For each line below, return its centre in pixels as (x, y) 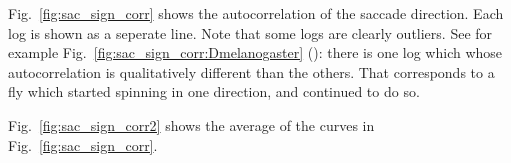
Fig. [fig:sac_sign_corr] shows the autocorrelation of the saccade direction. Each (256, 13)
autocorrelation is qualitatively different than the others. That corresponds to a (251, 71)
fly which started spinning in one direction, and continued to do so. (214, 91)
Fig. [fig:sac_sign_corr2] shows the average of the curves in (191, 124)
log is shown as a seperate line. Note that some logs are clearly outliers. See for (250, 32)
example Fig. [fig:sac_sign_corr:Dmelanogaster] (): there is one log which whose (255, 52)
